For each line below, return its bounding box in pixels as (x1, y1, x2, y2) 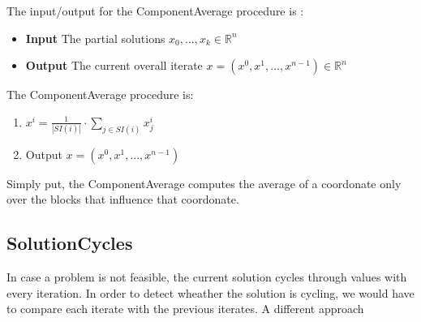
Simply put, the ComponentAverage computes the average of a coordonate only (6, 174, 402, 191)
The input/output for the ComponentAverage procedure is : (6, 2, 304, 19)
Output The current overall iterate (25, 57, 203, 74)
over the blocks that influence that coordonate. (6, 191, 239, 208)
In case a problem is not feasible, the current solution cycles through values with (6, 268, 407, 286)
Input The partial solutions (25, 29, 165, 46)
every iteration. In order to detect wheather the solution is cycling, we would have (6, 284, 415, 301)
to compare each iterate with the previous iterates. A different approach (6, 300, 364, 317)
